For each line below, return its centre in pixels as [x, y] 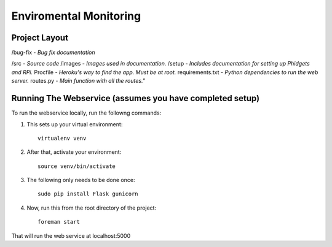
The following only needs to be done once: [81, 180]
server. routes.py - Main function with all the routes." [78, 81]
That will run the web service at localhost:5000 [71, 235]
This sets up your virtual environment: [75, 124]
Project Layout [40, 38]
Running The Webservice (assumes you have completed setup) [136, 98]
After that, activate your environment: [74, 152]
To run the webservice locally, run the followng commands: [86, 113]
